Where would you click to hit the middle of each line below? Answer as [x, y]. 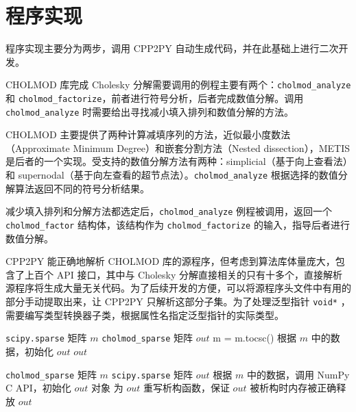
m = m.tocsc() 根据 [255, 338]
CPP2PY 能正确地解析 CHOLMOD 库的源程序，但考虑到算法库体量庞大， [170, 261]
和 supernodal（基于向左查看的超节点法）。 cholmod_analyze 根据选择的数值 [172, 175]
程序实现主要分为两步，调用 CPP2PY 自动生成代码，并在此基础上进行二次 [172, 48]
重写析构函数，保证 [186, 388]
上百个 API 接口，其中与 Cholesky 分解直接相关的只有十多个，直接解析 [183, 274]
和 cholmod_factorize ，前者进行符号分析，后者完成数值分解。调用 [155, 98]
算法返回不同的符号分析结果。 [82, 188]
